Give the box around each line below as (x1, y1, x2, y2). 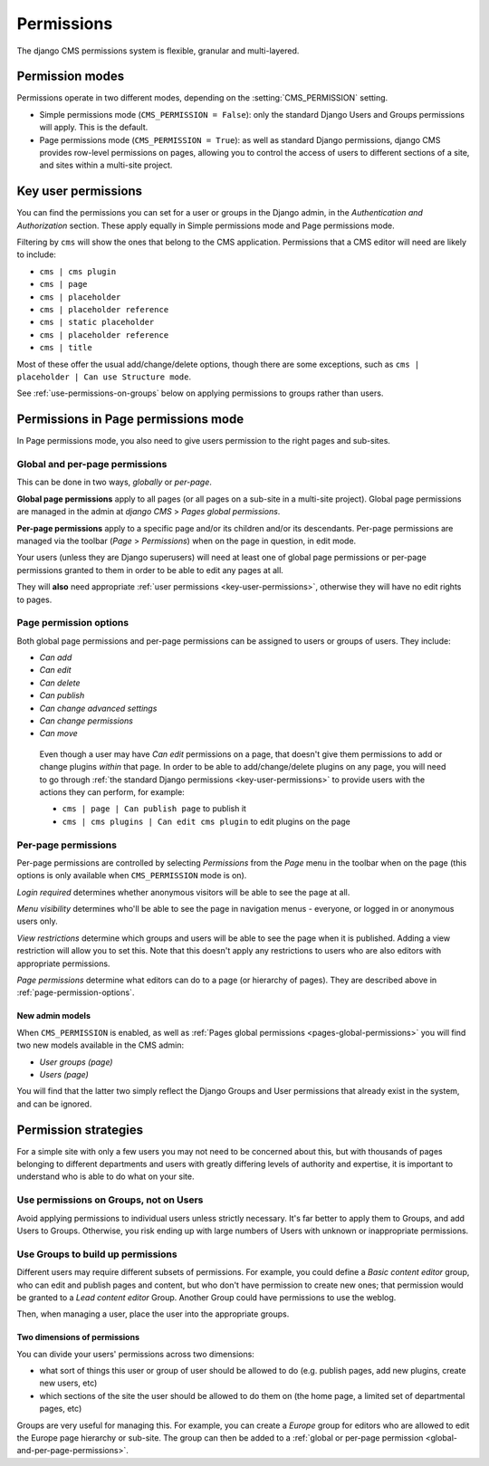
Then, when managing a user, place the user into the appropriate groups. (16, 1308, 290, 1319)
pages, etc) (39, 1404, 82, 1414)
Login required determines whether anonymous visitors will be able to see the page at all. (16, 886, 350, 897)
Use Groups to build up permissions (16, 1248, 177, 1260)
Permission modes (16, 69, 125, 84)
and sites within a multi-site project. (39, 159, 173, 171)
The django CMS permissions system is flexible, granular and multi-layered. (16, 45, 300, 56)
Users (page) (39, 1069, 90, 1079)
